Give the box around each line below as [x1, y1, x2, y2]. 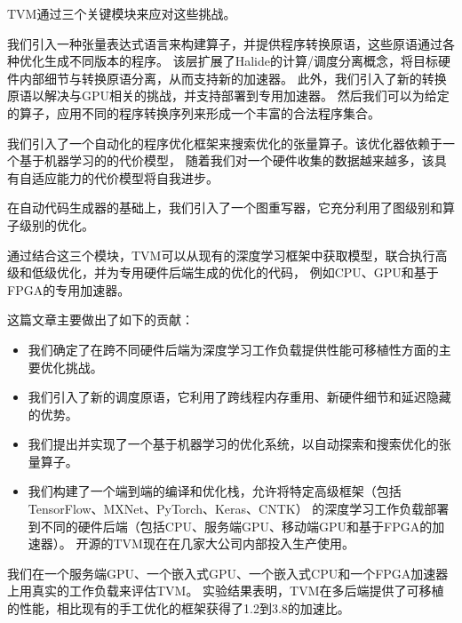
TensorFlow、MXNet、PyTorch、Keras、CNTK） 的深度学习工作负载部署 [28, 499, 450, 518]
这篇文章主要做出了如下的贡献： [7, 310, 194, 329]
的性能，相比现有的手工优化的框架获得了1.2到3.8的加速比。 [7, 599, 350, 618]
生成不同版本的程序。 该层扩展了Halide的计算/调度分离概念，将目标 [44, 52, 438, 70]
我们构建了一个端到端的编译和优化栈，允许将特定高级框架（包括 [28, 482, 402, 500]
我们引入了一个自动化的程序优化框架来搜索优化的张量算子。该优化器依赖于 [7, 133, 442, 152]
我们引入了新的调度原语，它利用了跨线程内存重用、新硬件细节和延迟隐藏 [28, 387, 451, 406]
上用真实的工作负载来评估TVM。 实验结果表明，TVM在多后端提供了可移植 [7, 581, 444, 600]
